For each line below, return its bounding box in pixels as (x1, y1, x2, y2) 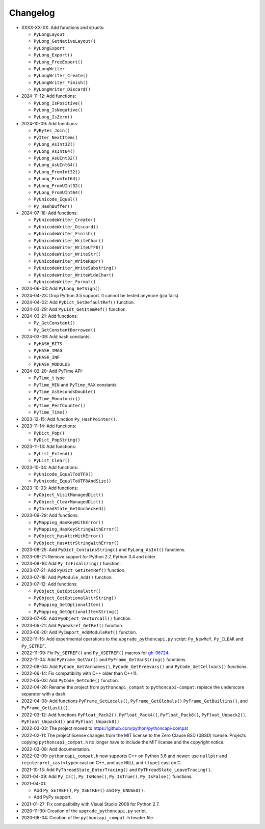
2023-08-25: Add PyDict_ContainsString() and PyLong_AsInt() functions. (21, 547, 186, 553)
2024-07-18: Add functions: (21, 210, 78, 216)
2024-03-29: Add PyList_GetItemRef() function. (21, 306, 127, 312)
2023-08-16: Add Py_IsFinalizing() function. (21, 560, 121, 567)
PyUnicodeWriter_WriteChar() (33, 238, 104, 243)
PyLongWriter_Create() (33, 73, 88, 79)
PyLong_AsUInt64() (33, 162, 78, 168)
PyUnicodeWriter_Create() (33, 217, 96, 223)
